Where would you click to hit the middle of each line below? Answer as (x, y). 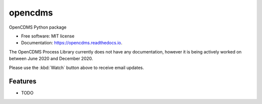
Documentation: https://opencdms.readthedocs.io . (72, 43)
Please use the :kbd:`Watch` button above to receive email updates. (76, 68)
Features (23, 81)
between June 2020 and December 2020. (51, 59)
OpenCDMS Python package (38, 27)
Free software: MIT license (48, 36)
